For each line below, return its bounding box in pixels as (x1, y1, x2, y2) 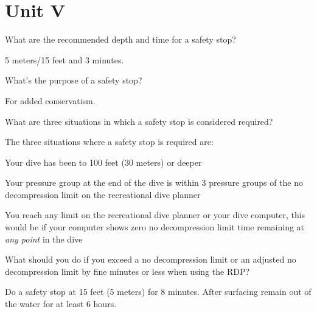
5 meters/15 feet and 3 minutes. (5, 53, 124, 66)
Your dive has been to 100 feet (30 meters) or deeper (5, 155, 202, 168)
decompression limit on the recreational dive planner (5, 188, 201, 200)
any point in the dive (5, 232, 83, 245)
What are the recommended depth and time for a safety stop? (5, 33, 236, 46)
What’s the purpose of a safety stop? (5, 74, 142, 87)
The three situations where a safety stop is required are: (5, 135, 214, 148)
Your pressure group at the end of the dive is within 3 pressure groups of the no (5, 176, 303, 189)
